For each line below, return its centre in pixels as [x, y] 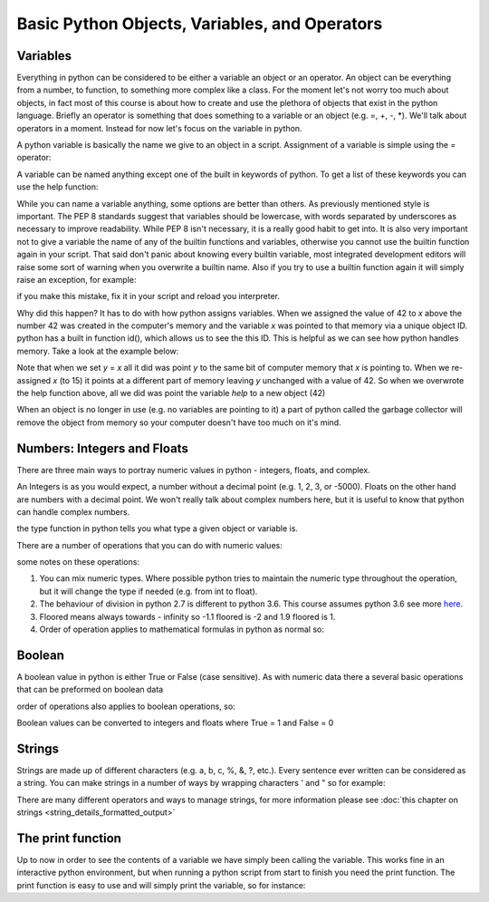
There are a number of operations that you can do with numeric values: [149, 545]
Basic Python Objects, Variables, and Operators [200, 24]
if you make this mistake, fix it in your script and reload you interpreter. [149, 296]
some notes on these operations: [78, 562]
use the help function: [58, 187]
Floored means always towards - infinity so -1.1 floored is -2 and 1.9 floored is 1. [187, 616]
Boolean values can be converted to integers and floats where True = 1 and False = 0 [175, 723]
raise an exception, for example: [77, 279]
